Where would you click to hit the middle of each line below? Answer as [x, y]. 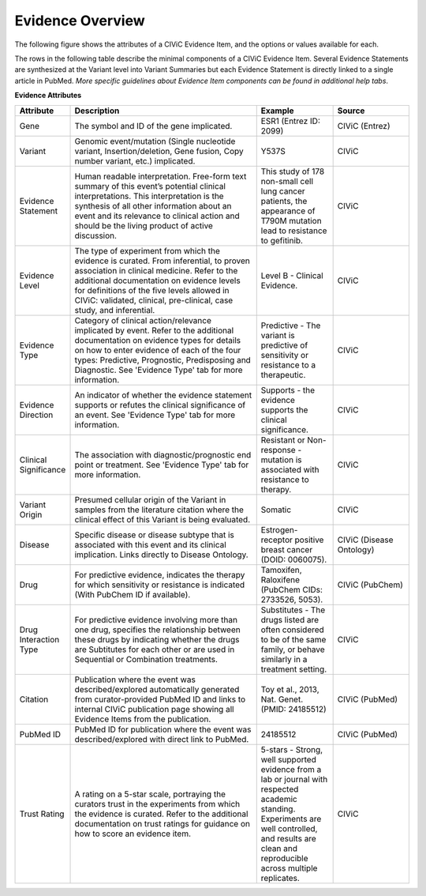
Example [278, 111]
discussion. [96, 235]
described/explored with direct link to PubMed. [162, 739]
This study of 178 [293, 171]
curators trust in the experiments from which [157, 804]
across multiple [289, 868]
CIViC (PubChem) [370, 585]
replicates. [280, 878]
